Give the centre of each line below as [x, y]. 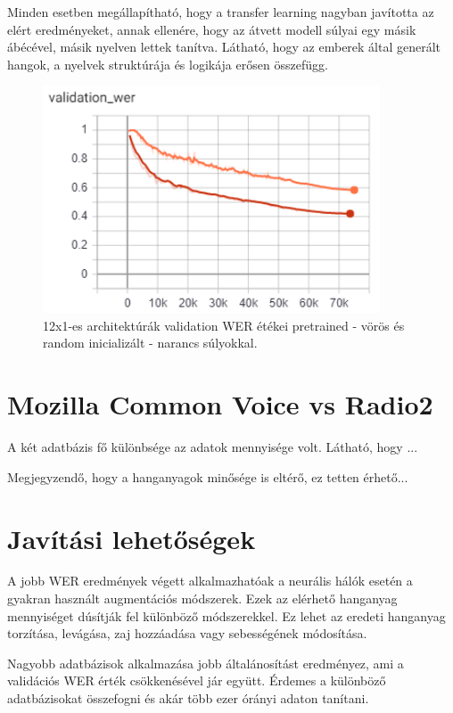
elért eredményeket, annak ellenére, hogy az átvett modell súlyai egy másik [212, 29]
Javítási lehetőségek [132, 538]
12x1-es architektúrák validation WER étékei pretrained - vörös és [224, 325]
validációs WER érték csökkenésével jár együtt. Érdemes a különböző [197, 680]
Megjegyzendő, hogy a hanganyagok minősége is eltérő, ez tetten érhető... [208, 476]
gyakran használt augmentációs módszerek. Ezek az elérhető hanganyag [202, 598]
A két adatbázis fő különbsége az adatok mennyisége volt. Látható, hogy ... [213, 447]
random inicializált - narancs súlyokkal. [150, 343]
